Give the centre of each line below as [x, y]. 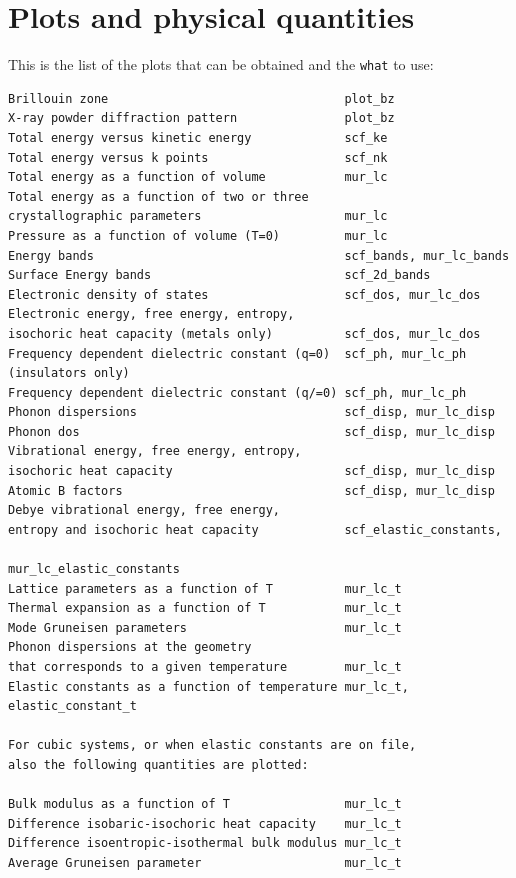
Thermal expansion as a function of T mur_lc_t [205, 608]
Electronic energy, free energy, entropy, [151, 314]
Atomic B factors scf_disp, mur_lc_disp [251, 490]
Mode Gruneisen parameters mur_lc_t [205, 627]
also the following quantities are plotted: [158, 764]
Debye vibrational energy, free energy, [144, 510]
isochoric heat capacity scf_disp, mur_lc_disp [251, 471]
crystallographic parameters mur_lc [198, 216]
